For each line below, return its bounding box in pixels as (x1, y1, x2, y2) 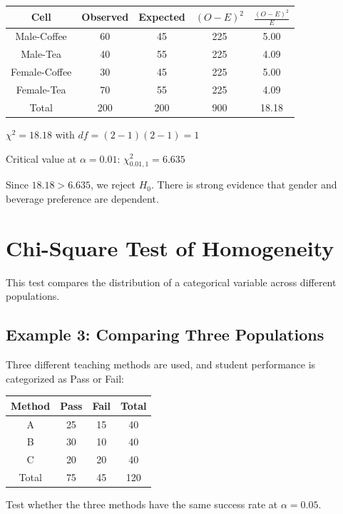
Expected (138, 9, 185, 24)
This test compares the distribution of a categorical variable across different (6, 274, 337, 289)
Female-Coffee (11, 64, 72, 79)
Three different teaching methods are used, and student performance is (6, 357, 316, 372)
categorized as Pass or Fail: (6, 371, 124, 385)
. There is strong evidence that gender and (151, 177, 337, 192)
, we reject (91, 177, 136, 192)
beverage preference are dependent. (6, 191, 159, 206)
